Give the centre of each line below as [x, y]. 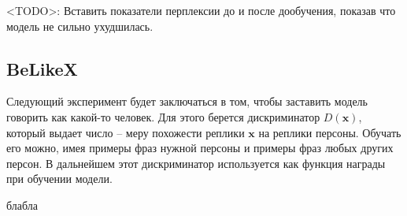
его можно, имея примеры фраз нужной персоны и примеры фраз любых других [200, 148]
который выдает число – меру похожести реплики [126, 132]
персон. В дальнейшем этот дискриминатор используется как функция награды [196, 163]
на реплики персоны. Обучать [330, 132]
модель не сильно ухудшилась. [80, 26]
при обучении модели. [59, 179]
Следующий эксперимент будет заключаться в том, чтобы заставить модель [187, 101]
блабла [22, 205]
